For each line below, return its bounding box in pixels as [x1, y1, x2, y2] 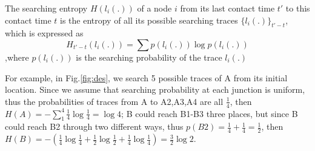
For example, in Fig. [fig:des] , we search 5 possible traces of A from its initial [5, 71, 288, 84]
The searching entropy [5, 2, 88, 14]
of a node [137, 2, 172, 14]
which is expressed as [5, 27, 84, 39]
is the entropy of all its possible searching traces [59, 13, 238, 26]
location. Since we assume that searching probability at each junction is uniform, [5, 83, 305, 96]
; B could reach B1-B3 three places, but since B [121, 107, 298, 119]
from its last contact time [180, 2, 275, 14]
